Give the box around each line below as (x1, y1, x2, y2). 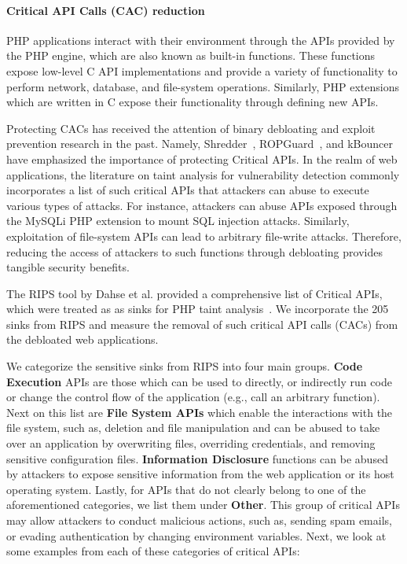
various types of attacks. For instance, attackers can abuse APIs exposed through (6, 197, 398, 213)
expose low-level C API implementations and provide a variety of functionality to (6, 62, 398, 79)
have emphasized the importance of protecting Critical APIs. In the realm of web (6, 150, 398, 167)
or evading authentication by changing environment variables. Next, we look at (6, 527, 387, 544)
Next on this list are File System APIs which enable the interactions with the (6, 404, 393, 420)
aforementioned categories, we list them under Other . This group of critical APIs (6, 496, 400, 513)
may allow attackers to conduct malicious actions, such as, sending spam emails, (6, 512, 392, 529)
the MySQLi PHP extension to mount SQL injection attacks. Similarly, (6, 212, 350, 229)
